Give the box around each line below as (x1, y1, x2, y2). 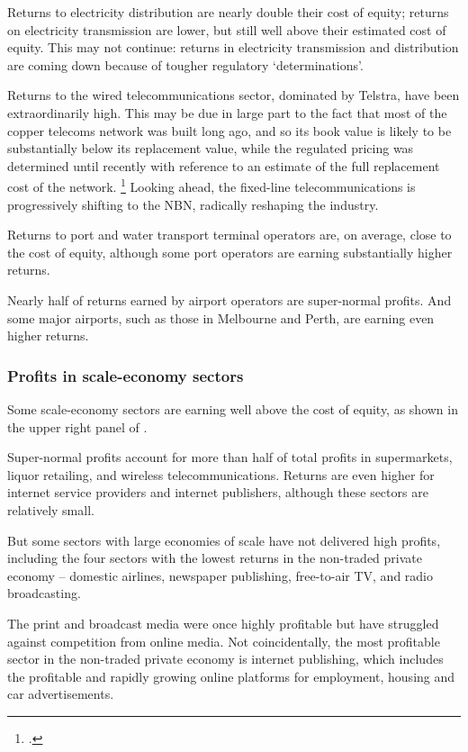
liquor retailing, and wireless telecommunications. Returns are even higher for (7, 465, 435, 484)
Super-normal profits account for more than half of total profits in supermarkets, (7, 448, 453, 467)
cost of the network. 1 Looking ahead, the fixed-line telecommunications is (7, 175, 416, 195)
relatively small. (7, 500, 94, 519)
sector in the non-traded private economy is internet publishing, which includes (7, 649, 444, 668)
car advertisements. (7, 684, 114, 703)
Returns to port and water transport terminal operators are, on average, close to (7, 225, 452, 244)
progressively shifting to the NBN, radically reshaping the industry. (7, 195, 379, 213)
